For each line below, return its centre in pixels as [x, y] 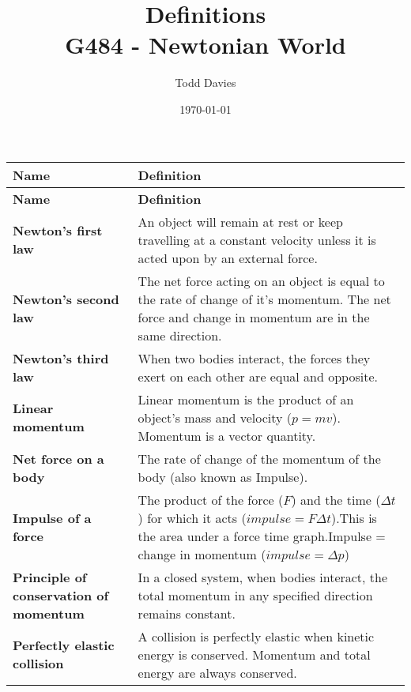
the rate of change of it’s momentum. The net [264, 299]
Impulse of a [52, 517]
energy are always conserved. [217, 672]
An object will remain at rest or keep [240, 221]
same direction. [180, 335]
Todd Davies [205, 83]
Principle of [50, 577]
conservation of [61, 595]
